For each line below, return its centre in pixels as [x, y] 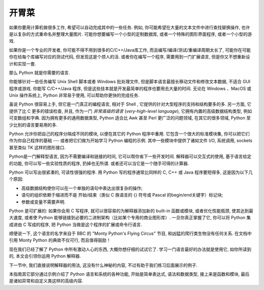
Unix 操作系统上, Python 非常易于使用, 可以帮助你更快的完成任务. [74, 95]
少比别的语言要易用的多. [33, 125]
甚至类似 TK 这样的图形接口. [37, 147]
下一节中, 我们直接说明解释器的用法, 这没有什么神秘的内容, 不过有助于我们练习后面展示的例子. [103, 265]
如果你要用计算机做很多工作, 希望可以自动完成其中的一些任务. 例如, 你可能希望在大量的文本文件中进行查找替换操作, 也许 [130, 27]
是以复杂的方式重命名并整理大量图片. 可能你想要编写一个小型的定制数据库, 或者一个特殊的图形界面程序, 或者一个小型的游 [130, 34]
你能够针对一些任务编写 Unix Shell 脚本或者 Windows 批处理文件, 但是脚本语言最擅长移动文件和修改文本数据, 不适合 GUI [130, 82]
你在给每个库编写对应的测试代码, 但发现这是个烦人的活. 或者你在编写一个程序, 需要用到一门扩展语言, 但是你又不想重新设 [130, 57]
